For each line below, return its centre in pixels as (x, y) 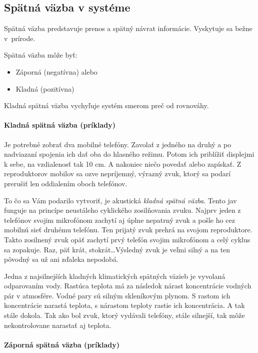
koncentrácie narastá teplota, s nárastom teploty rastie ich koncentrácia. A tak (124, 305)
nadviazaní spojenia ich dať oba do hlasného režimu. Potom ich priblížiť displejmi (129, 154)
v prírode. (20, 38)
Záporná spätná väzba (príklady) (62, 344)
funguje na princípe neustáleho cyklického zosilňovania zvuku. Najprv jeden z (122, 210)
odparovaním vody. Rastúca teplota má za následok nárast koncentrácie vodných (128, 286)
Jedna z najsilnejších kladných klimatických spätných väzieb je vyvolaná (115, 276)
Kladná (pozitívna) (45, 88)
